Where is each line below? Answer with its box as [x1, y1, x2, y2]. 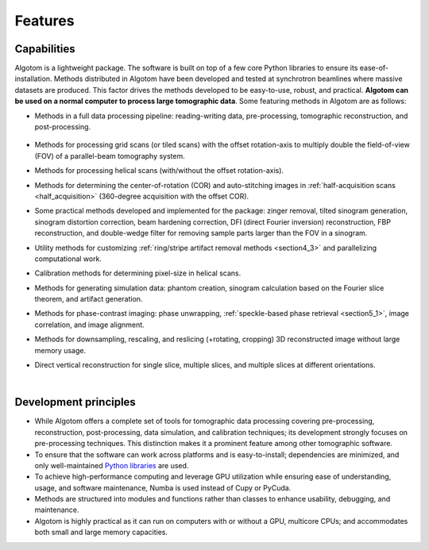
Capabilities [14, 42, 75, 56]
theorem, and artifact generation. [34, 294, 143, 304]
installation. [14, 74, 52, 83]
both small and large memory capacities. [34, 528, 168, 537]
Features [14, 12, 75, 29]
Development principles [14, 395, 137, 409]
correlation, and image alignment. [34, 320, 145, 329]
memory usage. [34, 345, 87, 355]
